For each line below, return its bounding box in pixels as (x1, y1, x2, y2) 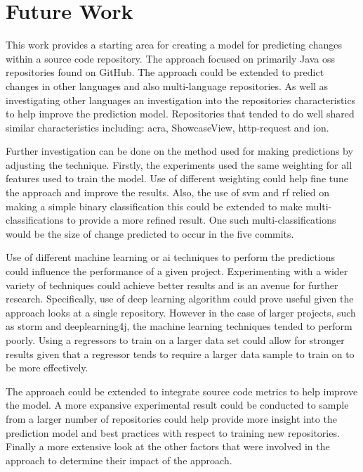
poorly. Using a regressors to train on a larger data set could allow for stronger (6, 333, 345, 347)
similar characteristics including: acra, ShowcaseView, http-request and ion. (6, 120, 329, 134)
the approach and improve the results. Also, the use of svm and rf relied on (6, 185, 330, 200)
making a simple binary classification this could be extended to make (6, 198, 303, 213)
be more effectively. (6, 360, 88, 375)
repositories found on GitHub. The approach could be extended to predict (6, 65, 324, 79)
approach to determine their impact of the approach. (6, 452, 232, 467)
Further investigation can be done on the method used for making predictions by (6, 143, 353, 158)
